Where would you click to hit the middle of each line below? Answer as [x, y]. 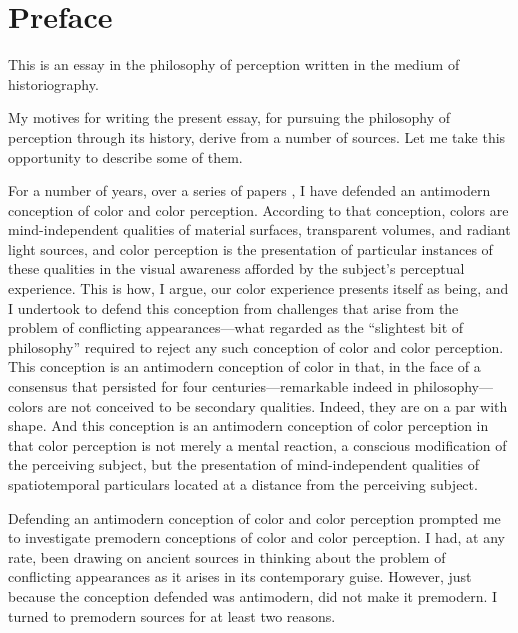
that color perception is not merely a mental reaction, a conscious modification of [257, 444]
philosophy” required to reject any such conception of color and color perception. [256, 346]
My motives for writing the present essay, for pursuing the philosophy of [229, 117]
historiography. [53, 83]
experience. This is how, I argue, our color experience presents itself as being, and [258, 288]
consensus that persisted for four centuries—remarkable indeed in [208, 386]
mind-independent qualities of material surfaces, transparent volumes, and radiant [259, 229]
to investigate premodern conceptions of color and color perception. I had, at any [256, 537]
